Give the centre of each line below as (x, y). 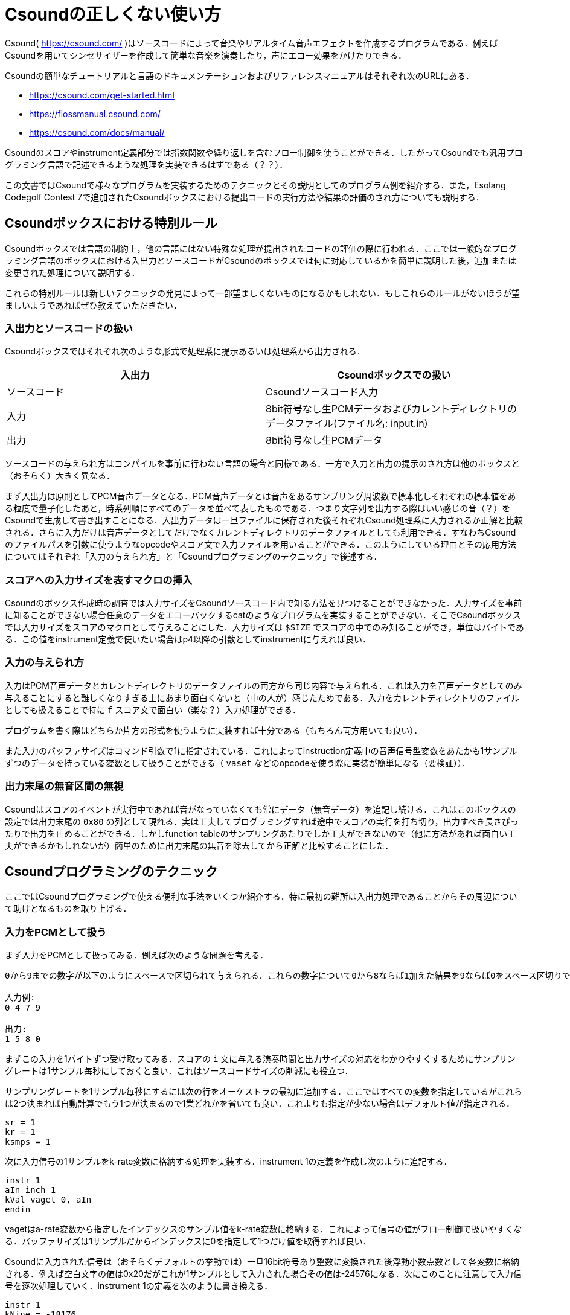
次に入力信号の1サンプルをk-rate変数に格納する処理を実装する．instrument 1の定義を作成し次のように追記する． (229, 1162)
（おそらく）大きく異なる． (60, 476)
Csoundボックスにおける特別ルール (111, 223)
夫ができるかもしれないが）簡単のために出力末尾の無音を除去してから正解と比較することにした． (199, 845)
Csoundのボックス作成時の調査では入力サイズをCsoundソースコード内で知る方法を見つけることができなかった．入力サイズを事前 (264, 603)
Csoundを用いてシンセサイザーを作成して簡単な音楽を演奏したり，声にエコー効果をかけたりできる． (206, 55)
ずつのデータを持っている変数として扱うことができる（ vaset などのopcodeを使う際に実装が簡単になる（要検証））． (238, 763)
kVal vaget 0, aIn (48, 1200)
